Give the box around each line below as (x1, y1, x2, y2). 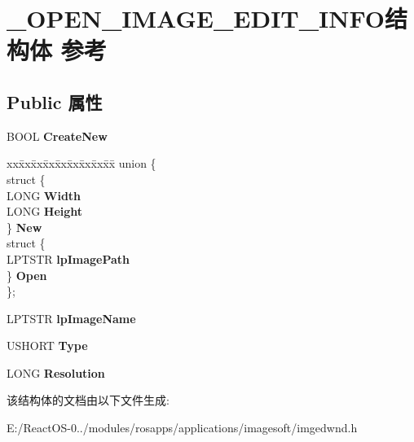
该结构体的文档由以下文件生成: (7, 392, 170, 409)
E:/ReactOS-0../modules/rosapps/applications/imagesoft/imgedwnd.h (7, 419, 358, 436)
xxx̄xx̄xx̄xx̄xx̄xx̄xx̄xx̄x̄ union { (7, 155, 156, 172)
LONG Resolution (7, 364, 105, 381)
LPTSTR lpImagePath (7, 250, 130, 267)
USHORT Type (7, 337, 88, 354)
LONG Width (7, 186, 81, 203)
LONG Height (7, 203, 83, 220)
